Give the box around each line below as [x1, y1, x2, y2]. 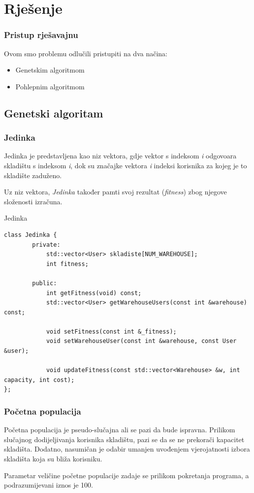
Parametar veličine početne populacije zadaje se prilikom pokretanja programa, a [4, 470, 249, 480]
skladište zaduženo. [4, 170, 62, 180]
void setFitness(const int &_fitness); [46, 328, 177, 335]
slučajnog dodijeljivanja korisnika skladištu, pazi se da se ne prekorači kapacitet [4, 434, 245, 444]
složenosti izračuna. [4, 196, 63, 206]
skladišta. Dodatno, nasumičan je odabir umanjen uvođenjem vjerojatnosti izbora [4, 444, 250, 454]
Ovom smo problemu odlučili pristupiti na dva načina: [4, 48, 167, 58]
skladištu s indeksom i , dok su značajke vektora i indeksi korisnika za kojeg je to [4, 160, 247, 170]
